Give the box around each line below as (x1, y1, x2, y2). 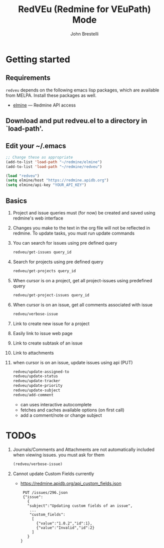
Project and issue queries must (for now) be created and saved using (12, 210, 155, 216)
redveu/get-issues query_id (12, 250, 71, 255)
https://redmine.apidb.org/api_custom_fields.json (20, 480, 122, 486)
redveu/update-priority (12, 383, 63, 388)
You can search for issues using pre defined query (12, 240, 117, 246)
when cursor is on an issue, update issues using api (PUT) (12, 359, 133, 365)
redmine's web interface (12, 215, 63, 222)
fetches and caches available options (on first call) (20, 407, 124, 413)
